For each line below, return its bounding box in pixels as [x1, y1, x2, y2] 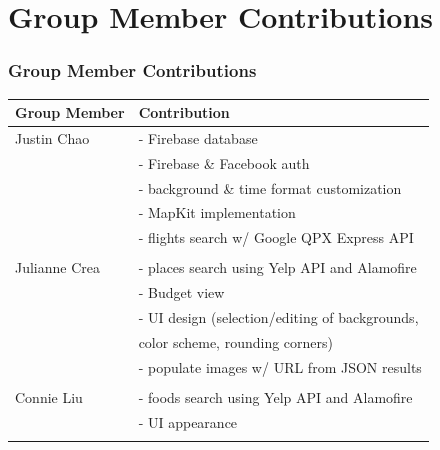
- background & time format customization [138, 177, 402, 198]
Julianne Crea [15, 257, 101, 278]
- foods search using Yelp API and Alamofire [138, 386, 413, 407]
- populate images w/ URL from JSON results [138, 356, 422, 377]
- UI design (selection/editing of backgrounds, [138, 307, 419, 328]
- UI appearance [138, 411, 238, 432]
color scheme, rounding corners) [138, 331, 334, 352]
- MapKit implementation [138, 202, 296, 223]
